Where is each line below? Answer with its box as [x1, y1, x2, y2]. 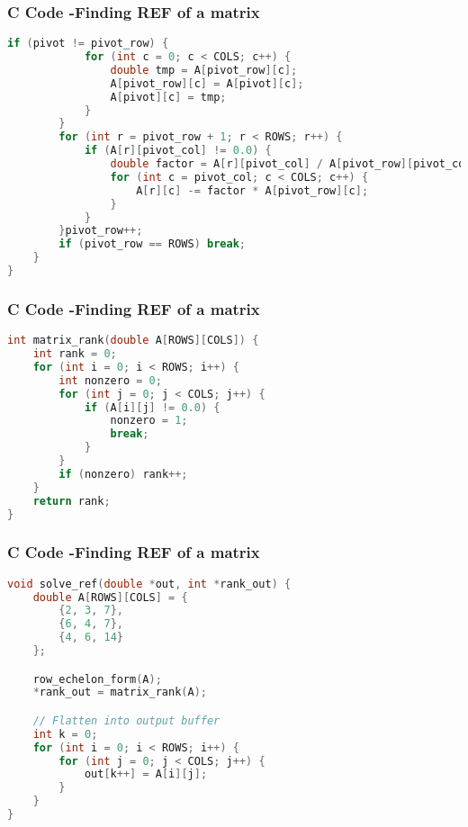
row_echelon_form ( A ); [32, 672, 162, 686]
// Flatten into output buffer [32, 714, 220, 727]
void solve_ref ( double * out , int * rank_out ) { [7, 577, 292, 590]
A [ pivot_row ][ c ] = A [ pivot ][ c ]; [110, 76, 304, 90]
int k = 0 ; [32, 727, 98, 741]
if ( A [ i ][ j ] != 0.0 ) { [84, 400, 220, 414]
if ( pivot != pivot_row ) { [7, 37, 169, 50]
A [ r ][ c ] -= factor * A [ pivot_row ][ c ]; [136, 184, 369, 197]
